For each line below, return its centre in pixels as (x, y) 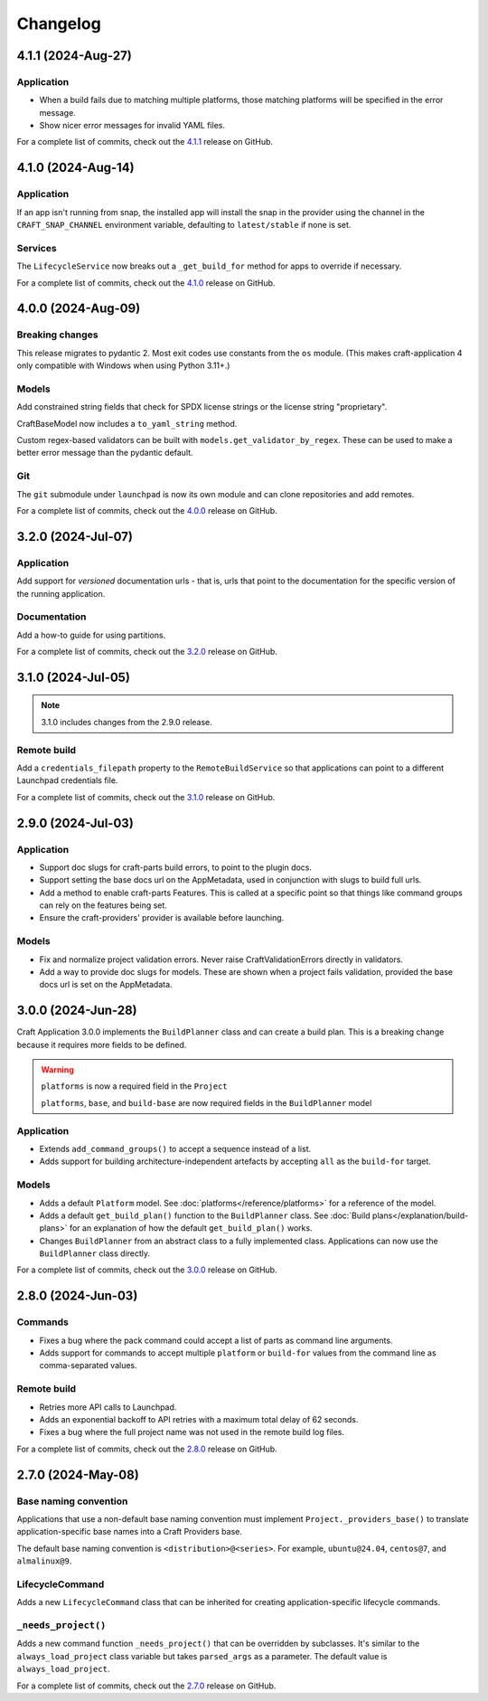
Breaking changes (57, 335)
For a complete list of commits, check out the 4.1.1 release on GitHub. (145, 142)
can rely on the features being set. (103, 905)
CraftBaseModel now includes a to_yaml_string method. (127, 423)
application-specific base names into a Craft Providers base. (130, 1532)
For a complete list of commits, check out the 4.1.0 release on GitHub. (146, 283)
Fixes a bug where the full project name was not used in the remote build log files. (192, 1432)
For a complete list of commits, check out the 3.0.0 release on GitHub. (147, 1270)
